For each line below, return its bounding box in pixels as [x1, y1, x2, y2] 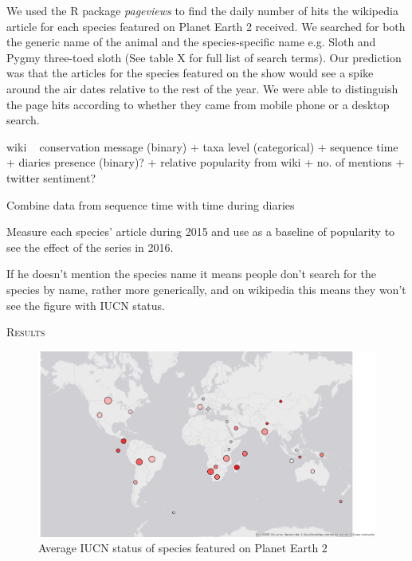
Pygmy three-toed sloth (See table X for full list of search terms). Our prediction [6, 49, 402, 65]
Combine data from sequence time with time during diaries [6, 196, 295, 213]
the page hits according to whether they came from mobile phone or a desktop [6, 96, 390, 112]
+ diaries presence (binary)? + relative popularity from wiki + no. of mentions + [6, 154, 405, 171]
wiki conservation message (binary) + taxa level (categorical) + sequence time [6, 138, 398, 155]
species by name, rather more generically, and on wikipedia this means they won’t [6, 280, 406, 297]
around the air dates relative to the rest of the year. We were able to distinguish [6, 80, 398, 96]
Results [6, 324, 45, 340]
